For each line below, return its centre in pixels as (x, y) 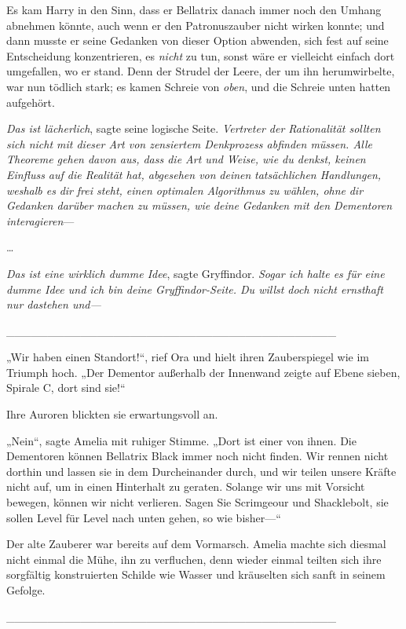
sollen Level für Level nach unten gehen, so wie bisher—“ (144, 517)
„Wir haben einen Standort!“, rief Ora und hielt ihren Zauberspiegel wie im (188, 357)
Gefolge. (26, 590)
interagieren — (40, 220)
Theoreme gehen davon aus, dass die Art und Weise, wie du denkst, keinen (186, 159)
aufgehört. (31, 102)
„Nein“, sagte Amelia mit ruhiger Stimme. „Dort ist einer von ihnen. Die (181, 440)
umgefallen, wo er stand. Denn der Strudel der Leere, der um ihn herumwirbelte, (201, 71)
